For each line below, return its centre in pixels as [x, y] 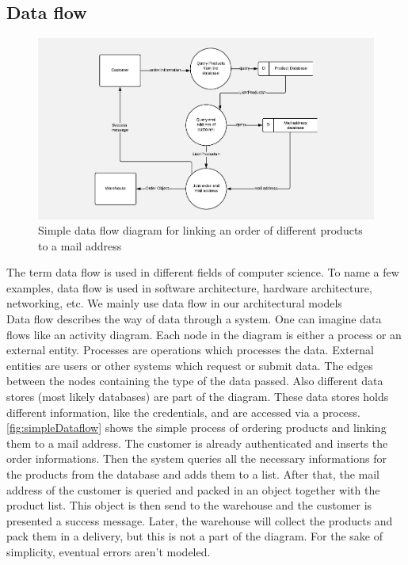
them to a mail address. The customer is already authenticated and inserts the [197, 443]
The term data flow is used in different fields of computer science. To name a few [203, 272]
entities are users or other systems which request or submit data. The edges [190, 365]
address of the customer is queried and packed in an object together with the [193, 489]
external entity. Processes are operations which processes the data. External [190, 350]
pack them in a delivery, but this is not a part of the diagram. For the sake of [195, 536]
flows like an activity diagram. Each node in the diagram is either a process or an [204, 334]
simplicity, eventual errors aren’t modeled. [109, 551]
